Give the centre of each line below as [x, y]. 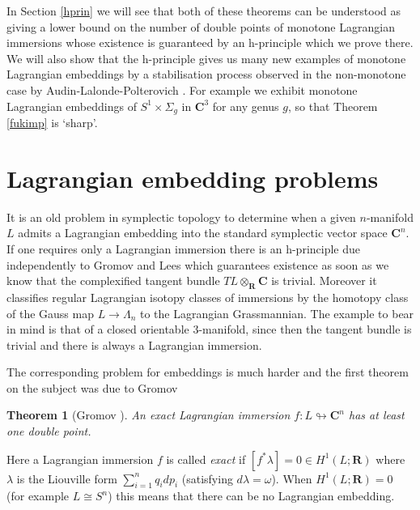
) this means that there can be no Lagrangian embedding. [251, 496]
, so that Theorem [333, 106]
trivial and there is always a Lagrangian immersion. [134, 344]
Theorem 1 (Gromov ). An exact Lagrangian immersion [148, 415]
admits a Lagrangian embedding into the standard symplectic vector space [203, 233]
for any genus [246, 106]
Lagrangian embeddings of [72, 106]
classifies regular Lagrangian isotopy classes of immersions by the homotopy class [208, 297]
